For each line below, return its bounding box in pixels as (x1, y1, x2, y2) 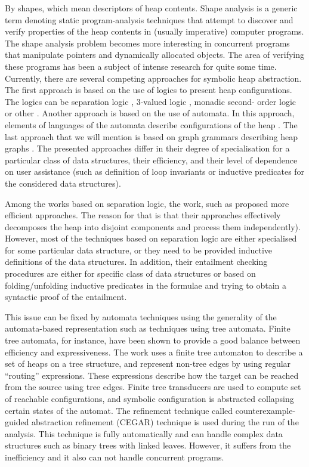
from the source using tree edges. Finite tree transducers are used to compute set (5, 381, 301, 393)
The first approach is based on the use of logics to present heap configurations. (5, 83, 292, 96)
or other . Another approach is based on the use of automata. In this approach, (5, 107, 295, 119)
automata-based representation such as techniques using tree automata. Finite (5, 322, 291, 335)
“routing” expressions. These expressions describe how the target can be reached (5, 369, 299, 381)
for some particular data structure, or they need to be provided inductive (5, 243, 273, 256)
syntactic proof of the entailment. (5, 290, 127, 303)
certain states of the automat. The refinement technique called (5, 404, 233, 416)
